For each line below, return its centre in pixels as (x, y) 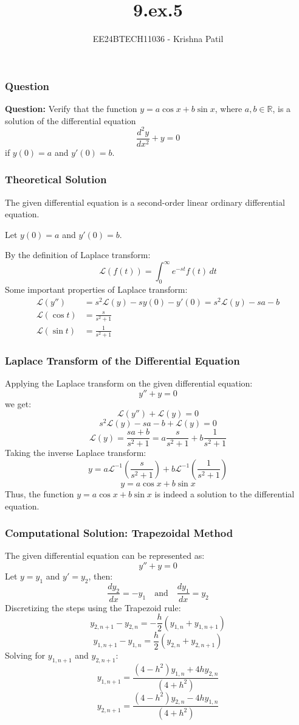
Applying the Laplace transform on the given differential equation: (129, 383)
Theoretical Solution (56, 179)
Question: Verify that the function (71, 109)
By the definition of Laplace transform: (78, 255)
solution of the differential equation (70, 120)
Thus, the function (40, 493)
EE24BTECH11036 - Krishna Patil (158, 39)
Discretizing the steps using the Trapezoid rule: (93, 607)
